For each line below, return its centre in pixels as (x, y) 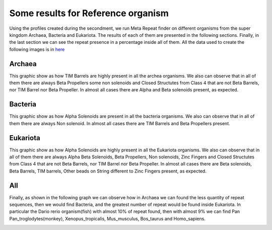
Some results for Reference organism (89, 13)
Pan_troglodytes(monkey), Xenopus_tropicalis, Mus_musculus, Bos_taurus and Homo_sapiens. (108, 218)
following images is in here (37, 49)
